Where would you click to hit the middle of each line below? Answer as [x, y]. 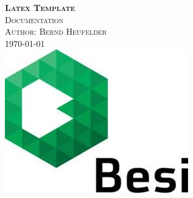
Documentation [34, 19]
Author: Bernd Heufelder [56, 31]
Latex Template [40, 7]
